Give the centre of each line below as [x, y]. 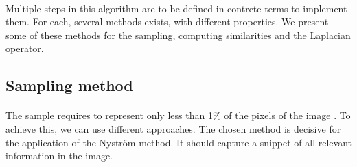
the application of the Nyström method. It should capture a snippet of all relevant [178, 142]
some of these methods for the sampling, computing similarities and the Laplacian [178, 35]
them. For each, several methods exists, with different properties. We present [167, 22]
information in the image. [59, 156]
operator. [25, 48]
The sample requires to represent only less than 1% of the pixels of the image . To [178, 115]
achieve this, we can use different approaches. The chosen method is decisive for [173, 128]
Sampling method [69, 85]
